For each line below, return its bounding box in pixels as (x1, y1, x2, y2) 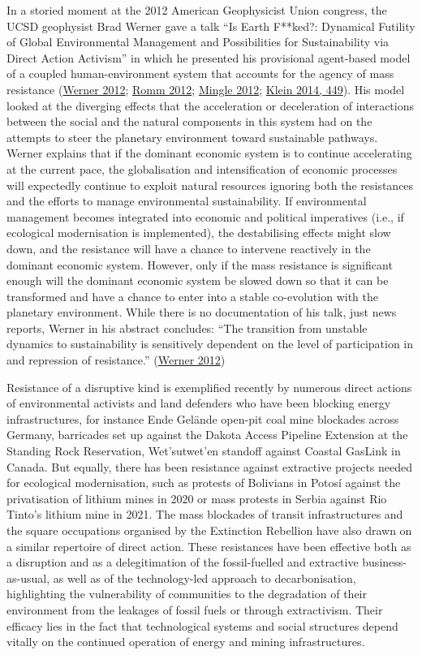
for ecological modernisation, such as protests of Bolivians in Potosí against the (6, 474, 401, 491)
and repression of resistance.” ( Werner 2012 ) (6, 351, 226, 368)
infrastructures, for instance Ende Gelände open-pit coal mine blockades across (6, 410, 399, 427)
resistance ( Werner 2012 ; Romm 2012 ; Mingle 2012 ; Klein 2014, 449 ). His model (6, 80, 405, 97)
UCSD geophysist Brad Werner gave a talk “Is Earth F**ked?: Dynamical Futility (6, 17, 416, 34)
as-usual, (6, 569, 50, 586)
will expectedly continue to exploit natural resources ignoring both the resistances (6, 176, 414, 193)
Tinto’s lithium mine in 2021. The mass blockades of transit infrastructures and (6, 506, 403, 523)
